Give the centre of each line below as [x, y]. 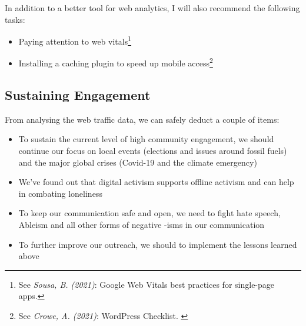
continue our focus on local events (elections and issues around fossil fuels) [153, 151]
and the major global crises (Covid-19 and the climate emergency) [138, 162]
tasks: [15, 19]
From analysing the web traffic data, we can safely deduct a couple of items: [142, 119]
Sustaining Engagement [78, 95]
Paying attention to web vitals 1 [75, 40]
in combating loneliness [60, 193]
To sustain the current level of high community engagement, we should [146, 139]
